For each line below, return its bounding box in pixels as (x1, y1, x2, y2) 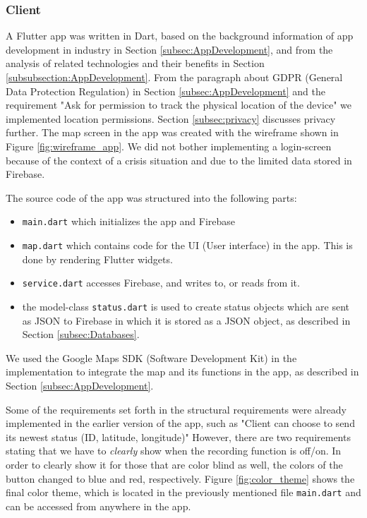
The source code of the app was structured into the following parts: (6, 190, 297, 205)
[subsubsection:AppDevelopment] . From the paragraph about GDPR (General (6, 70, 343, 84)
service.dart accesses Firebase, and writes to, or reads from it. (22, 275, 300, 290)
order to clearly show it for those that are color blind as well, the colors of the (6, 457, 343, 471)
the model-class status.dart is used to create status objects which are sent (22, 299, 349, 313)
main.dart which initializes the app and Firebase (22, 214, 236, 229)
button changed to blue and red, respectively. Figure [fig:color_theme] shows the (6, 471, 355, 486)
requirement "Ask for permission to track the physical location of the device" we (6, 97, 352, 112)
